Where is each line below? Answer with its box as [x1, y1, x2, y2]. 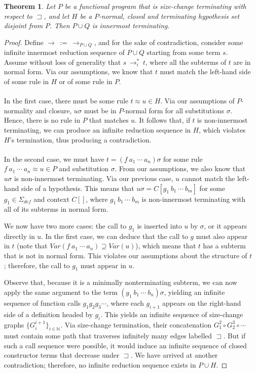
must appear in [80, 260, 126, 270]
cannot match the [182, 173, 235, 183]
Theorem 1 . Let [4, 1, 56, 11]
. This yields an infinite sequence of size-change [100, 309, 243, 319]
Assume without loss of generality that [4, 56, 121, 67]
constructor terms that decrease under [4, 350, 119, 360]
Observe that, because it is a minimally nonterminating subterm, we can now [4, 277, 237, 287]
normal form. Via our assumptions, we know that [4, 66, 153, 77]
